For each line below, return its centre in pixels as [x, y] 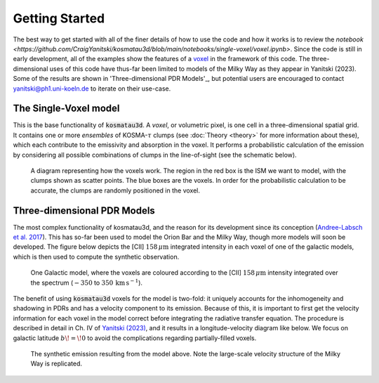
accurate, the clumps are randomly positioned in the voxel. [115, 190]
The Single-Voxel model [66, 109]
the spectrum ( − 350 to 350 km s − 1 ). [87, 282]
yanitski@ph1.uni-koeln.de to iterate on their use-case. [92, 89]
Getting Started [59, 18]
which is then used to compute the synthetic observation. [96, 257]
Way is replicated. [56, 364]
